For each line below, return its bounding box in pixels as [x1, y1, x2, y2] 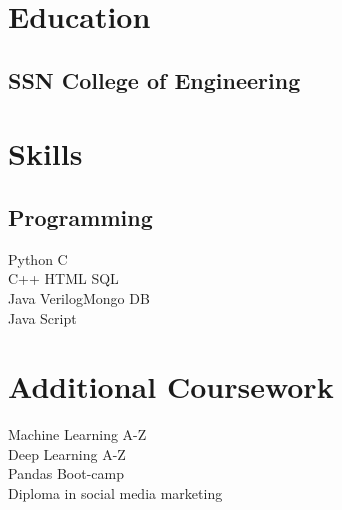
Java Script [8, 307, 77, 328]
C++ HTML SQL [8, 268, 119, 289]
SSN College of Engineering [8, 64, 301, 95]
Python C [8, 248, 68, 269]
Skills [8, 133, 83, 174]
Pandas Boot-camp [8, 463, 124, 484]
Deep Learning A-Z [8, 443, 126, 464]
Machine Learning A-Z [8, 424, 147, 445]
